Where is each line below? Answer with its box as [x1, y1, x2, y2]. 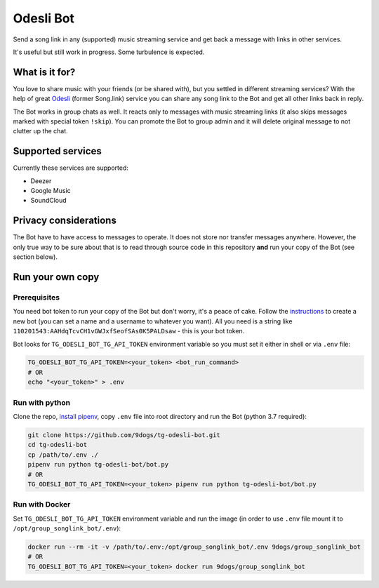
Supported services [13, 145, 102, 157]
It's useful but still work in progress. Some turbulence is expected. [13, 48, 205, 56]
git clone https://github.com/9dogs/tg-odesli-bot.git [27, 431, 220, 439]
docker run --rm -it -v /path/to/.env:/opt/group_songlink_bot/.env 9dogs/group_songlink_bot [27, 543, 361, 551]
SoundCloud [30, 196, 67, 205]
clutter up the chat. [13, 127, 68, 135]
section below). [13, 253, 58, 261]
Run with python [13, 397, 70, 407]
